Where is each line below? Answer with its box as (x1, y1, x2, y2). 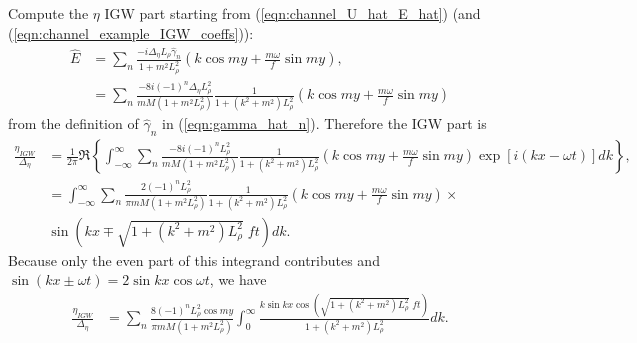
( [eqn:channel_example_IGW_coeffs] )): (8, 22, 254, 43)
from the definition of (8, 113, 139, 134)
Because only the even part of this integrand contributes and (8, 249, 380, 270)
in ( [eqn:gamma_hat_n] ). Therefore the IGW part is (162, 113, 487, 134)
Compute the (8, 3, 89, 23)
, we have (209, 269, 267, 290)
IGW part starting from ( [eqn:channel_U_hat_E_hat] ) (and (104, 3, 481, 23)
